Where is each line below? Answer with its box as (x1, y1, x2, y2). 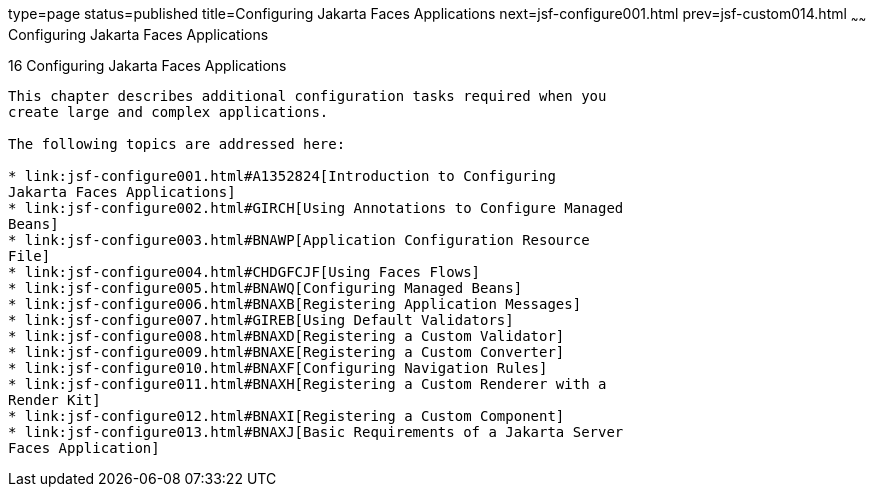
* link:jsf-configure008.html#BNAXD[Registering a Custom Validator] (8, 327, 565, 344)
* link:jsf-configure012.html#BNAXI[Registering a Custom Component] (8, 407, 565, 424)
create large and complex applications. (8, 103, 329, 120)
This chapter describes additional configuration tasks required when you (8, 87, 607, 104)
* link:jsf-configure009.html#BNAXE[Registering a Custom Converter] (8, 343, 565, 360)
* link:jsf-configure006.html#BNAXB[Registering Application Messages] (8, 295, 582, 312)
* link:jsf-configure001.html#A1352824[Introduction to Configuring (8, 167, 556, 184)
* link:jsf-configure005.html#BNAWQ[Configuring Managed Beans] (8, 279, 523, 296)
